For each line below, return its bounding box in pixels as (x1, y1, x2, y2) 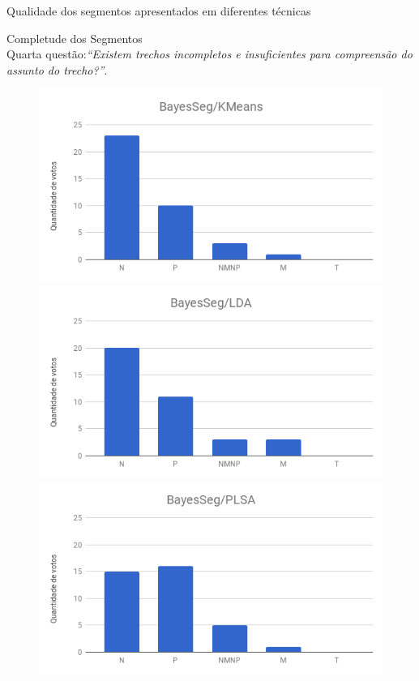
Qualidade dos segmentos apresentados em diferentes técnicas (6, 2, 311, 19)
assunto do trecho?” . (6, 61, 108, 78)
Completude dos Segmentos (6, 29, 143, 46)
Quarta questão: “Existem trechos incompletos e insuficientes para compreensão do (6, 45, 413, 62)
